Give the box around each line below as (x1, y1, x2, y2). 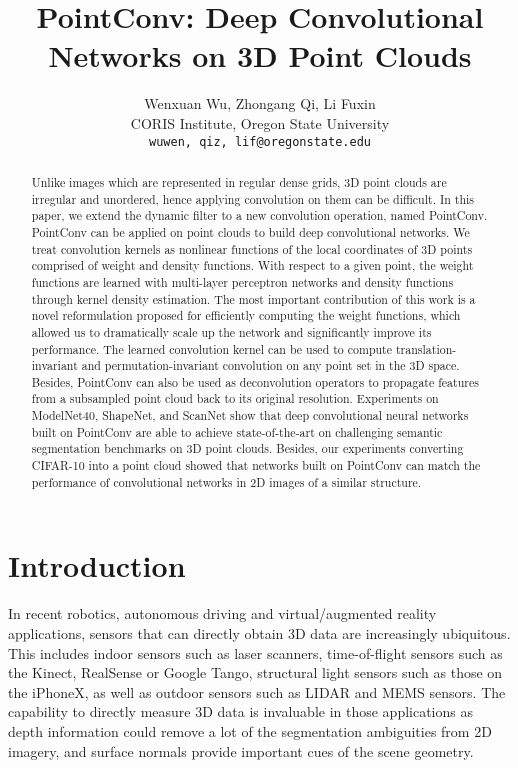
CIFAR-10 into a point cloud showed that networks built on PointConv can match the (31, 457, 481, 474)
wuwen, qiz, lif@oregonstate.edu (149, 134, 371, 149)
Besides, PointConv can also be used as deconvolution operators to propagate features (31, 373, 479, 390)
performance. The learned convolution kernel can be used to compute (31, 340, 393, 357)
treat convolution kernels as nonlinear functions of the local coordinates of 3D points (31, 240, 473, 257)
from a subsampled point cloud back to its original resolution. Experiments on (31, 390, 439, 407)
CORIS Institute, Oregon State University (130, 112, 390, 133)
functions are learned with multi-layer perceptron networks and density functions (31, 273, 454, 290)
